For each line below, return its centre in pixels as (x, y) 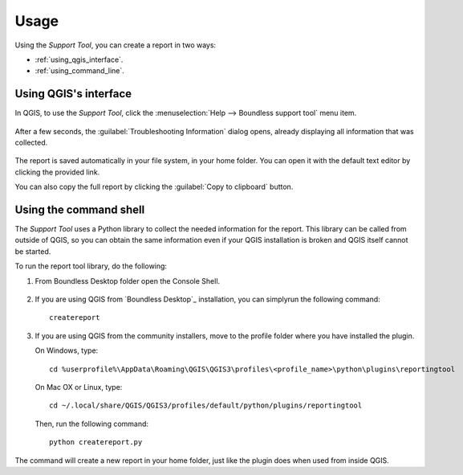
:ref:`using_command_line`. (79, 71)
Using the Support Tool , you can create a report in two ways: (116, 45)
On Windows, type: (67, 350)
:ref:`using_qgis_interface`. (79, 59)
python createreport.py (96, 442)
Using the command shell (80, 210)
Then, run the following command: (91, 424)
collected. (31, 143)
